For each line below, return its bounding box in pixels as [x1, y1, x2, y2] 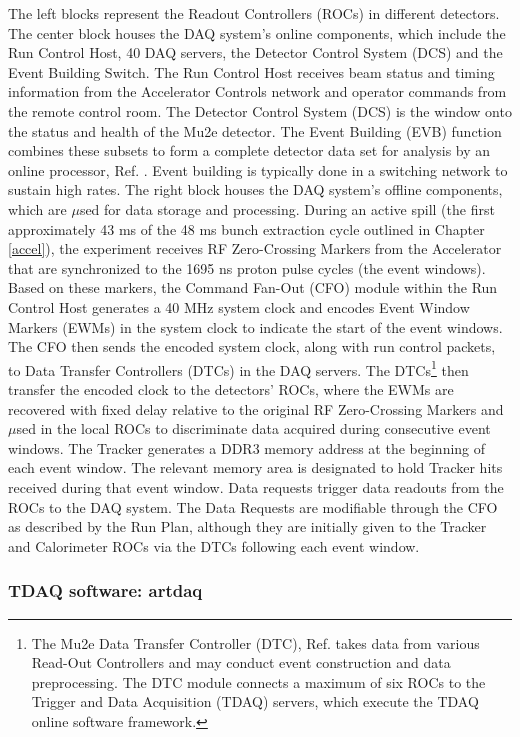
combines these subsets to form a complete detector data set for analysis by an [8, 140, 491, 161]
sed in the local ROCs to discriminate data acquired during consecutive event [16, 418, 491, 439]
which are [8, 198, 67, 219]
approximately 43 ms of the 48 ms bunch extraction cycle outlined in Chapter [8, 218, 485, 239]
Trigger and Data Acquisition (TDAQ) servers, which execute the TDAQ [31, 691, 479, 712]
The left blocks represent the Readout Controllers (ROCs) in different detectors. [8, 3, 500, 23]
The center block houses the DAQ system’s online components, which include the [8, 22, 506, 43]
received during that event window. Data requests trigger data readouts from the [8, 476, 504, 497]
